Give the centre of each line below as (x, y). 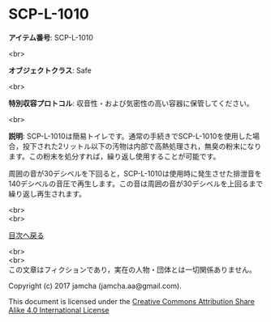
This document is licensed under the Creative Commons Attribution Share (132, 301)
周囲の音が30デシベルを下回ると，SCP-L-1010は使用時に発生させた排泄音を (135, 173)
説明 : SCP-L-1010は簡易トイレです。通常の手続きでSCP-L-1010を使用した (131, 136)
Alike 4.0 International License (59, 310)
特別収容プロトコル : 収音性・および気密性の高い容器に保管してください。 (131, 103)
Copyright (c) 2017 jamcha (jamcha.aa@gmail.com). (95, 286)
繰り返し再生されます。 (47, 193)
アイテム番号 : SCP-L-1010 (51, 37)
